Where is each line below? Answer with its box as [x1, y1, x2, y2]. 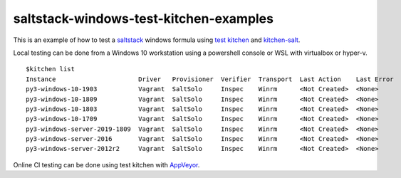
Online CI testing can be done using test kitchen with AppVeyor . [13, 160, 200, 169]
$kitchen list [26, 65, 75, 73]
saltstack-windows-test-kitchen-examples [13, 11, 274, 26]
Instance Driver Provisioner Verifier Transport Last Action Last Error [26, 75, 395, 83]
